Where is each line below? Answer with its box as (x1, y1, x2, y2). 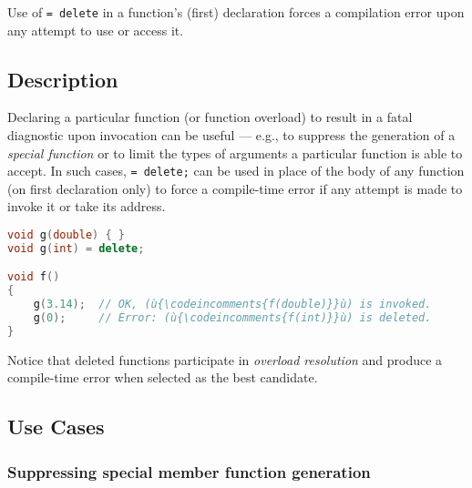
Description (7, 65, 118, 93)
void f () (7, 270, 60, 284)
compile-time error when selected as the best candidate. (7, 368, 318, 387)
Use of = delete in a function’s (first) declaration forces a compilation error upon (7, 3, 465, 21)
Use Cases (7, 412, 105, 441)
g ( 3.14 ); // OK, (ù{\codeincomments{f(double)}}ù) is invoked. (33, 298, 432, 311)
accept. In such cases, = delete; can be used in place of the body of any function (7, 161, 465, 180)
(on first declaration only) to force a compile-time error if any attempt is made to (7, 178, 463, 198)
